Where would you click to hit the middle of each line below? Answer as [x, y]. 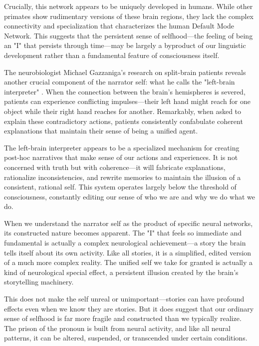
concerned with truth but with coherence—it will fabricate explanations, [115, 167]
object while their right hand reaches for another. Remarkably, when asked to [123, 111]
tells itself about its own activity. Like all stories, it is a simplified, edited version [128, 252]
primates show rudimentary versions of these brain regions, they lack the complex [129, 16]
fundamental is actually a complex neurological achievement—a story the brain [125, 243]
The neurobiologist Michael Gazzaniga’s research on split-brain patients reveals [125, 72]
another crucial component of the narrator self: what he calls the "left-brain [120, 82]
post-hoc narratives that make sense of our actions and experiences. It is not [121, 157]
